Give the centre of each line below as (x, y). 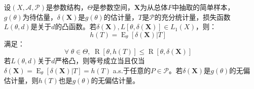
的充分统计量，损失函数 (193, 17)
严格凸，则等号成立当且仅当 (100, 61)
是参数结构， (67, 7)
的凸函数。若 (76, 26)
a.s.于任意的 (132, 70)
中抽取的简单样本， (203, 7)
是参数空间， (113, 7)
